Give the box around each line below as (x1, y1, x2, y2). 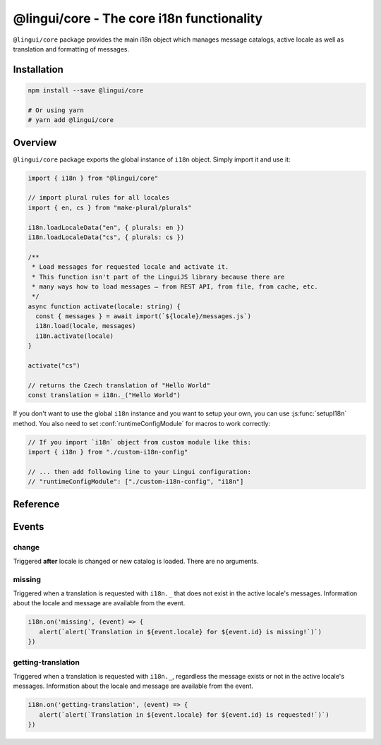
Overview (13, 136, 57, 148)
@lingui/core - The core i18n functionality (13, 11, 263, 26)
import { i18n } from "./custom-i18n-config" (28, 448, 188, 456)
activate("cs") (28, 362, 80, 370)
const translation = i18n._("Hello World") (28, 392, 181, 399)
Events (13, 521, 44, 533)
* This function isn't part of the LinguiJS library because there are (32, 272, 285, 281)
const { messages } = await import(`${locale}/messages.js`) (35, 313, 252, 320)
